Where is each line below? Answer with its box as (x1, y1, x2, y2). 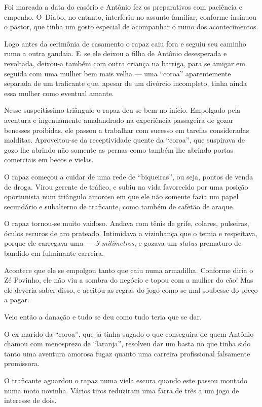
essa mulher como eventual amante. (4, 87, 114, 98)
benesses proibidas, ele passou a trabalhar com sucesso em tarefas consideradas (4, 124, 249, 135)
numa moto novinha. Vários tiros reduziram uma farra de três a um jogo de (4, 385, 239, 395)
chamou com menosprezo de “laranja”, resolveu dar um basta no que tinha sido (4, 338, 251, 349)
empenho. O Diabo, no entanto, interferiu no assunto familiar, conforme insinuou (4, 11, 257, 22)
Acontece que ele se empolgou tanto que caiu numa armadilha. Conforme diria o (4, 264, 253, 275)
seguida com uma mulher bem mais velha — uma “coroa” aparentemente (4, 68, 231, 78)
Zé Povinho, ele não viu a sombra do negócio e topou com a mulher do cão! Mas (4, 275, 253, 285)
